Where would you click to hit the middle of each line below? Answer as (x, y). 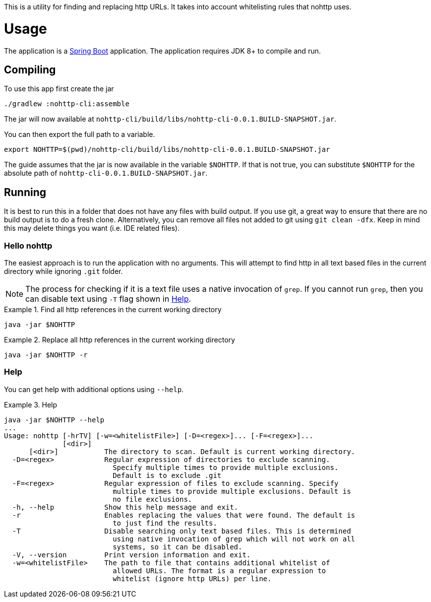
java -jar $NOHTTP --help (54, 420)
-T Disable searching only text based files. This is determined (182, 531)
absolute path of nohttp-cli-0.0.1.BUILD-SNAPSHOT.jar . (106, 173)
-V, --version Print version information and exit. (131, 555)
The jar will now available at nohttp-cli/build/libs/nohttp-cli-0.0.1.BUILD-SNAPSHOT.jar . (170, 119)
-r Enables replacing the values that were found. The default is (184, 515)
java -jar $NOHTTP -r (46, 355)
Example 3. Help (31, 404)
